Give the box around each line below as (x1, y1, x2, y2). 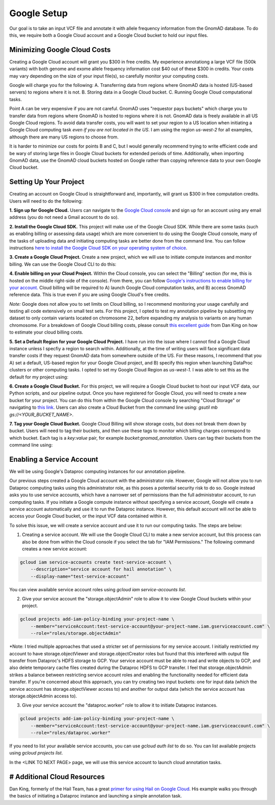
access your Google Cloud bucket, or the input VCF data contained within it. (9, 513, 168, 519)
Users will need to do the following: (9, 198, 83, 204)
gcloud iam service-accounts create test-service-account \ (20, 559, 172, 565)
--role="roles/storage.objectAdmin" (30, 631, 121, 636)
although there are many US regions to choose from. (9, 134, 119, 140)
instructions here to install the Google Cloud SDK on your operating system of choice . (9, 245, 188, 251)
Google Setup (9, 8, 68, 19)
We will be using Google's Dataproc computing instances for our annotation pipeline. (9, 468, 186, 475)
